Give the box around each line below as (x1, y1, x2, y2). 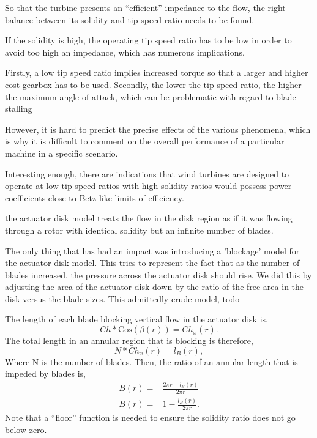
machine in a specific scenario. (5, 146, 118, 159)
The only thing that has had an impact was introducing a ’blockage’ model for (5, 244, 300, 257)
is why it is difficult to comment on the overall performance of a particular (5, 135, 285, 147)
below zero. (5, 423, 47, 436)
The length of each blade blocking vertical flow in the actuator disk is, (5, 313, 268, 325)
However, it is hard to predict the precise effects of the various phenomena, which (5, 122, 311, 135)
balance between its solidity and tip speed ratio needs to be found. (5, 13, 255, 26)
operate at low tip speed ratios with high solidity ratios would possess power (5, 179, 292, 192)
